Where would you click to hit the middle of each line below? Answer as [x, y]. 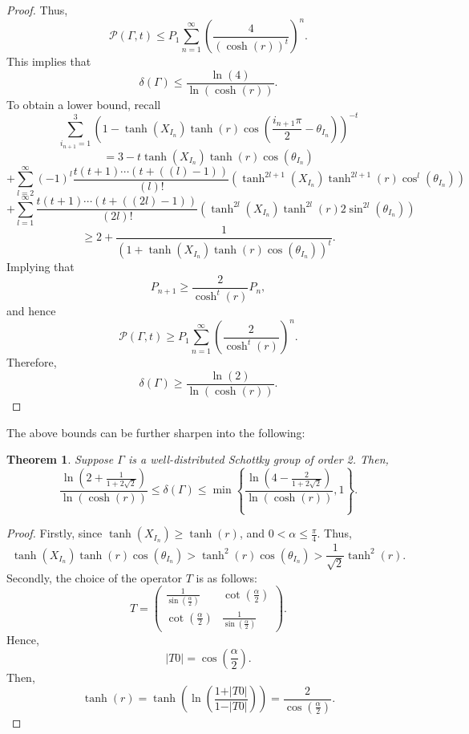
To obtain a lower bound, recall [84, 104]
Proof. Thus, [37, 10]
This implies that [49, 61]
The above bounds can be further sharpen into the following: [156, 432]
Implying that [40, 267]
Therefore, [32, 362]
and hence [31, 311]
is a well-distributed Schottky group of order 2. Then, [258, 459]
